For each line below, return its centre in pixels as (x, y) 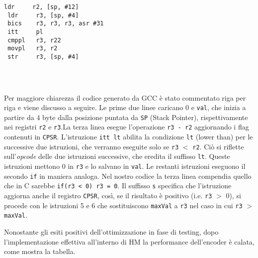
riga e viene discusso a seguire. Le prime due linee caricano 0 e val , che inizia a (125, 107)
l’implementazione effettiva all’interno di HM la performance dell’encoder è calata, (129, 241)
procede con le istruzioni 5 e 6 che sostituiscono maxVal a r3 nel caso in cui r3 (123, 205)
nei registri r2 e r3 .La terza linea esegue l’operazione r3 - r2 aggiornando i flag (127, 127)
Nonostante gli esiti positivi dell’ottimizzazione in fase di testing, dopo (111, 232)
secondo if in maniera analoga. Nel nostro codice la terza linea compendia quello (128, 176)
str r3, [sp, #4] (43, 57)
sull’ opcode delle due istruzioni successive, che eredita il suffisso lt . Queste (117, 156)
